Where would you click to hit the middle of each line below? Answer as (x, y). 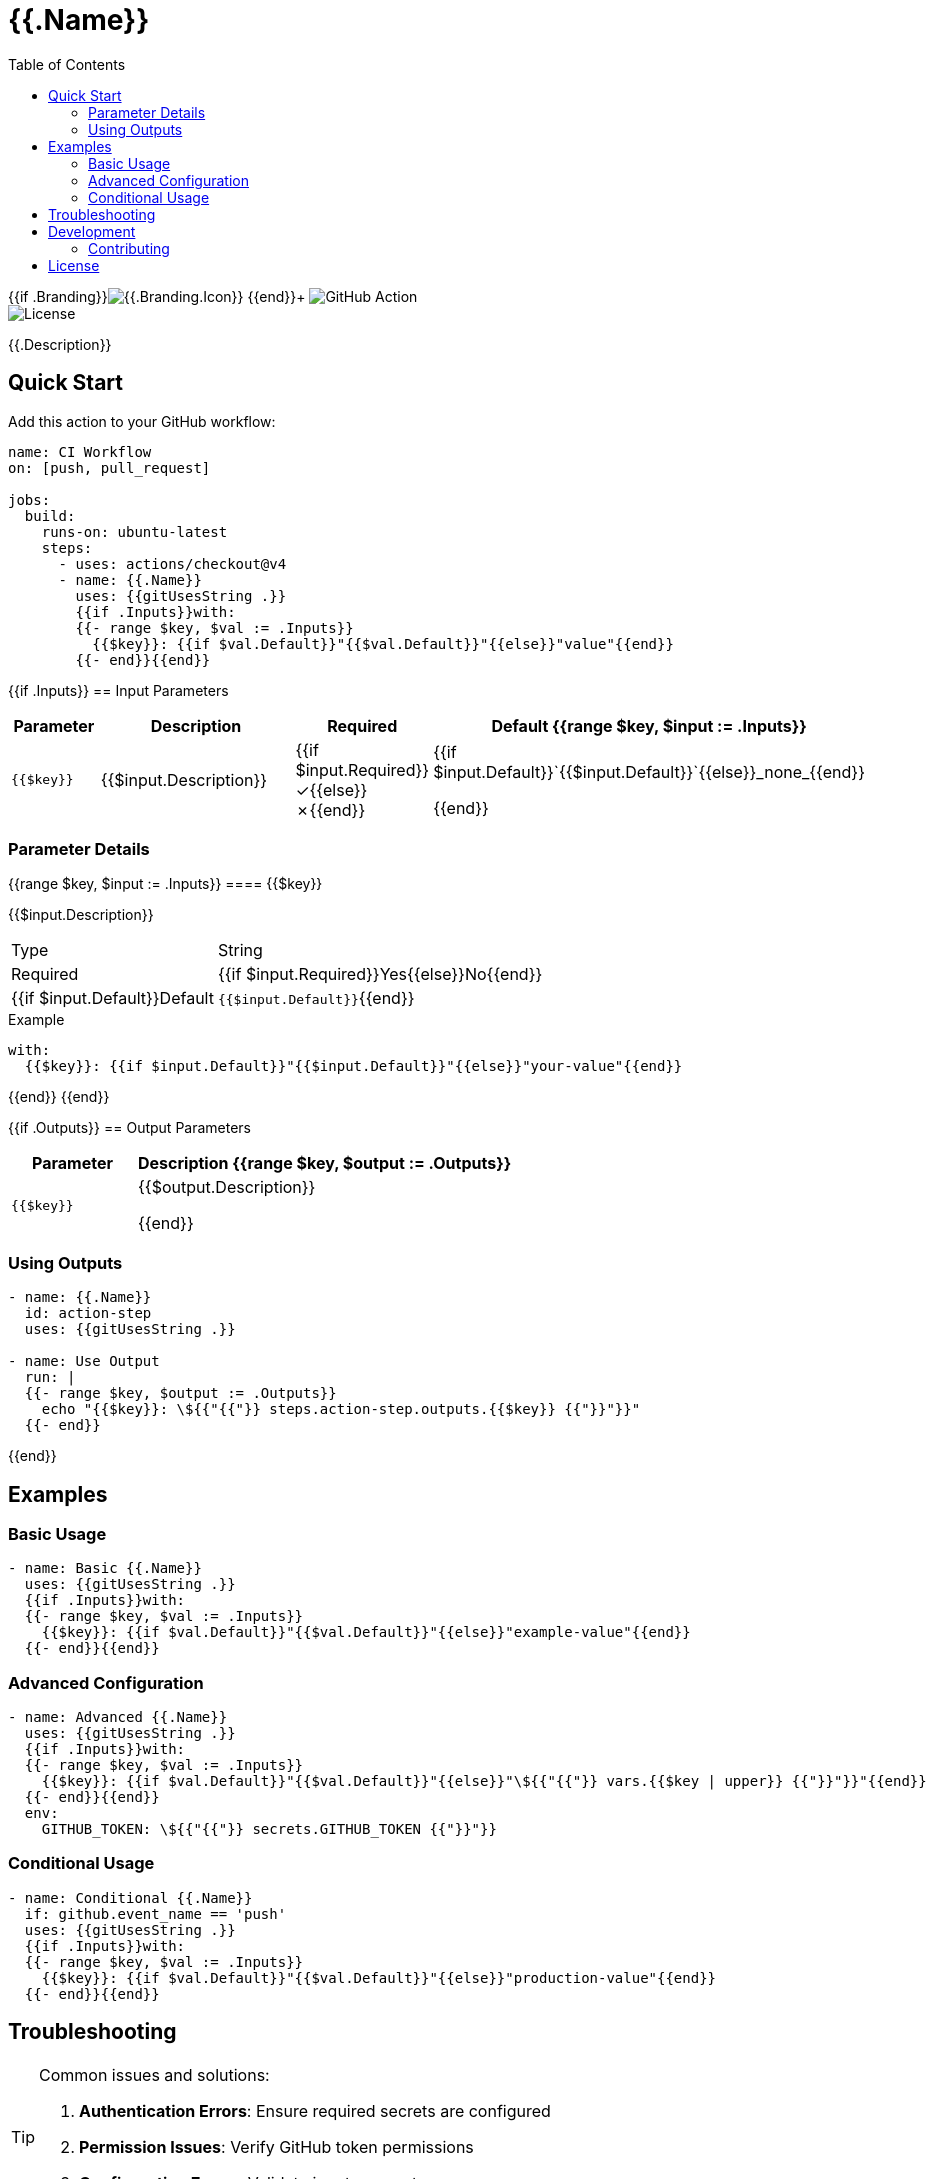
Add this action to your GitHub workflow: (142, 421)
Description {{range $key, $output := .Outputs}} (325, 1163)
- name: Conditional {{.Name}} (130, 1897)
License (74, 265)
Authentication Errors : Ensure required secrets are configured (315, 2110)
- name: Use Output (84, 1361)
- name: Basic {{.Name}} (105, 1568)
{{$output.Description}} (227, 1187)
